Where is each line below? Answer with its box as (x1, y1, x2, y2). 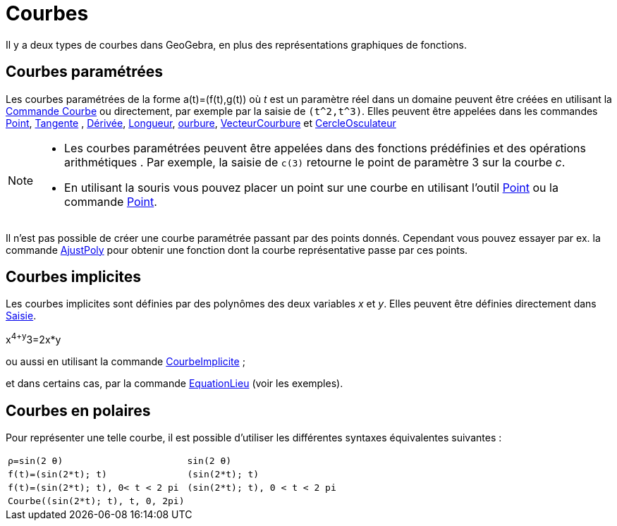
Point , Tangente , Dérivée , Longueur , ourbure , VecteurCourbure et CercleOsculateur (6, 116, 396, 129)
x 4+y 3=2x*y (6, 331, 61, 346)
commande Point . (64, 194, 157, 209)
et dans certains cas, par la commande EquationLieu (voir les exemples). (6, 377, 343, 390)
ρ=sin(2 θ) (8, 455, 63, 466)
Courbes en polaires (6, 401, 151, 420)
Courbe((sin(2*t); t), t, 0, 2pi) (8, 495, 185, 506)
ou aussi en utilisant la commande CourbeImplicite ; (6, 355, 245, 368)
